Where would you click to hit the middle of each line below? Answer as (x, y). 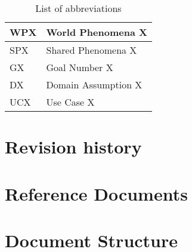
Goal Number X (80, 67)
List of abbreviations (78, 8)
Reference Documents (96, 193)
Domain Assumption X (94, 84)
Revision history (73, 147)
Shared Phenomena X (92, 50)
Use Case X (70, 102)
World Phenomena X (97, 32)
